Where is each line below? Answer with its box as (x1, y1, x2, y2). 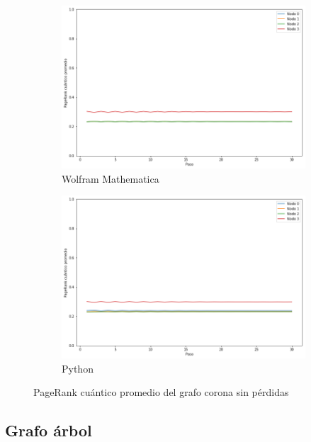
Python (62, 361, 94, 375)
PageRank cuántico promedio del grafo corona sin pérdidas (33, 385, 289, 399)
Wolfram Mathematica (62, 171, 159, 186)
